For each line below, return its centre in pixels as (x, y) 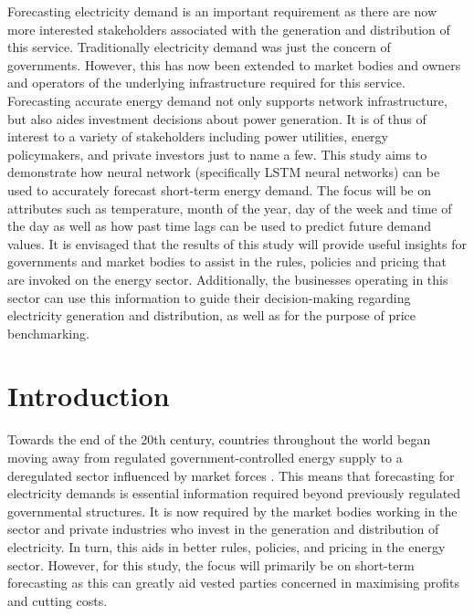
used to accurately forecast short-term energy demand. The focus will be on (220, 189)
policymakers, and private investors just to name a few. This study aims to (217, 154)
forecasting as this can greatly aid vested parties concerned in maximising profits (233, 583)
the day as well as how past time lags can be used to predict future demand (219, 226)
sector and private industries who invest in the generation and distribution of (223, 529)
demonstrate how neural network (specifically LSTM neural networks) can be (224, 172)
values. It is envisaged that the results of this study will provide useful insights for (237, 243)
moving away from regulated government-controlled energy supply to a (205, 457)
